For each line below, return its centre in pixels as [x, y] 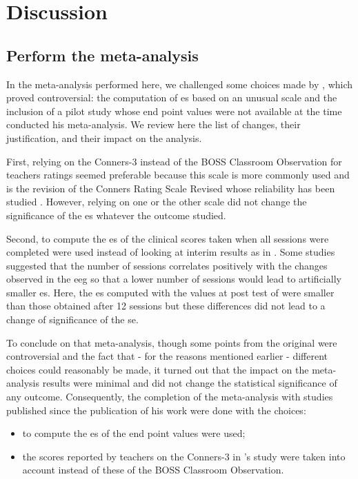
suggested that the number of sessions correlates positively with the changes [167, 265]
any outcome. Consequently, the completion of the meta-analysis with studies [170, 397]
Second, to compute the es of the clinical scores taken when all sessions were [168, 238]
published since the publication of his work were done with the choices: [156, 410]
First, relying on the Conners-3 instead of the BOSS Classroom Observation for [174, 161]
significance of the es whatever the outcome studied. [116, 215]
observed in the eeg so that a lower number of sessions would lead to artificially [174, 279]
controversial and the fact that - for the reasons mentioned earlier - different [167, 356]
